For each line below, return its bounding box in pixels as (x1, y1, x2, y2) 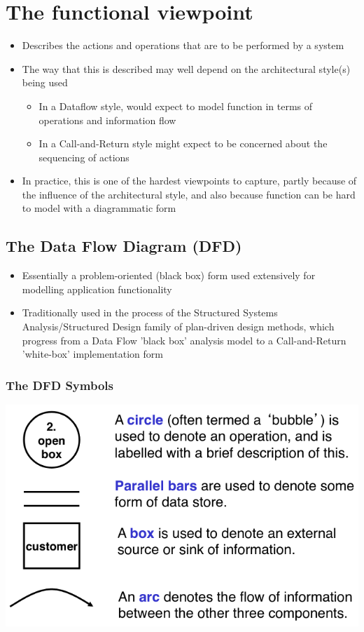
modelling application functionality (22, 281, 172, 296)
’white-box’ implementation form (22, 347, 163, 361)
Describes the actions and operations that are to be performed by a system (22, 38, 344, 53)
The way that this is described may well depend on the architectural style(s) (22, 61, 351, 76)
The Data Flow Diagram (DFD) (6, 235, 242, 257)
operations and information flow (38, 112, 176, 127)
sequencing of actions (38, 149, 129, 164)
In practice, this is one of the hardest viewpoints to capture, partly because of (22, 173, 357, 188)
